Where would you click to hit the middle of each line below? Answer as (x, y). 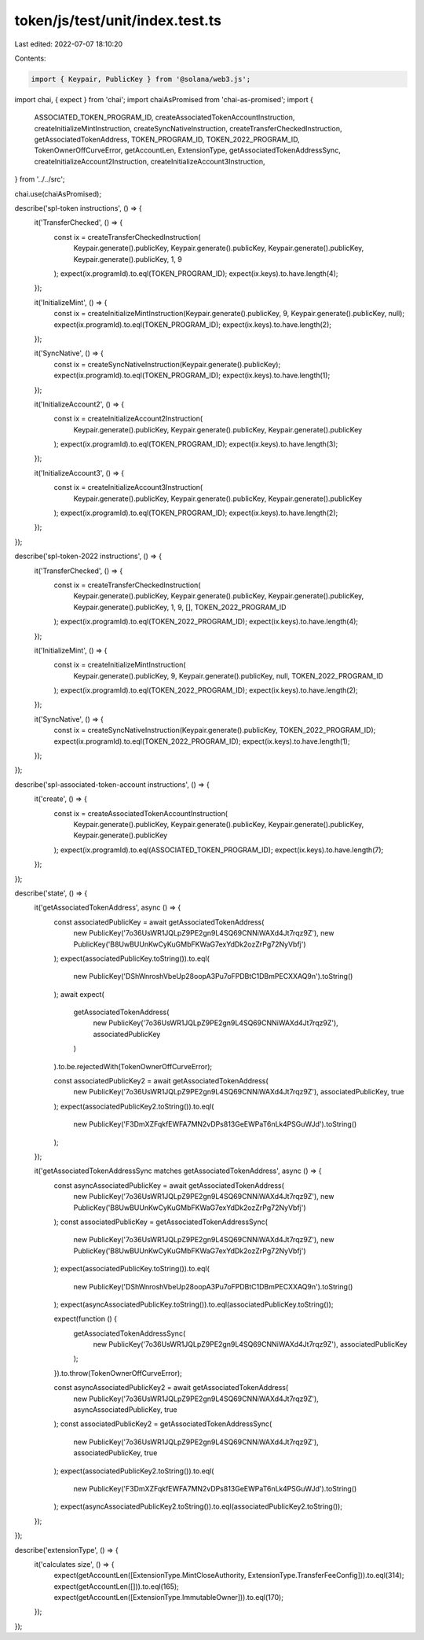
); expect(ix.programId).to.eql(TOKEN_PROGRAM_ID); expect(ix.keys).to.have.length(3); (196, 444)
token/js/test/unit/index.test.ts (118, 20)
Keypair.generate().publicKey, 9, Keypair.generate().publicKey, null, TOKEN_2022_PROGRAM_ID (228, 675)
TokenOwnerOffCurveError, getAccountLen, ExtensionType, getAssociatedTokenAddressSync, (187, 150)
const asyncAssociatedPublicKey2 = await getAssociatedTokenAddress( (171, 1388)
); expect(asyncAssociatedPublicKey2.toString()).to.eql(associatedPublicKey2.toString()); (198, 1506)
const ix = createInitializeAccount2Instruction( (128, 419)
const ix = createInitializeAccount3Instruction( (128, 487)
